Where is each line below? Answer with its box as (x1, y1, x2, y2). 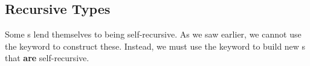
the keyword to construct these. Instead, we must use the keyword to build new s (5, 39, 306, 52)
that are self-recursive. (5, 51, 89, 64)
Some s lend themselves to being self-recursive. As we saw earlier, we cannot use (5, 28, 302, 41)
